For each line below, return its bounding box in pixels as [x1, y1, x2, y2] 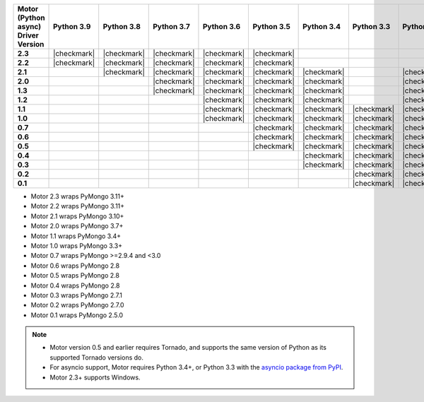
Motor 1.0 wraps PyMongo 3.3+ [30, 241, 123, 250]
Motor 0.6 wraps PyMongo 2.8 [30, 261, 120, 270]
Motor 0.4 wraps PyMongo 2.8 [30, 281, 120, 290]
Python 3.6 [202, 22, 241, 31]
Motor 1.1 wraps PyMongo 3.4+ [30, 232, 122, 240]
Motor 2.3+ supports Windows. [49, 373, 141, 382]
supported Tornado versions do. [49, 353, 144, 362]
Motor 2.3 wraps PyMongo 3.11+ [30, 192, 125, 201]
